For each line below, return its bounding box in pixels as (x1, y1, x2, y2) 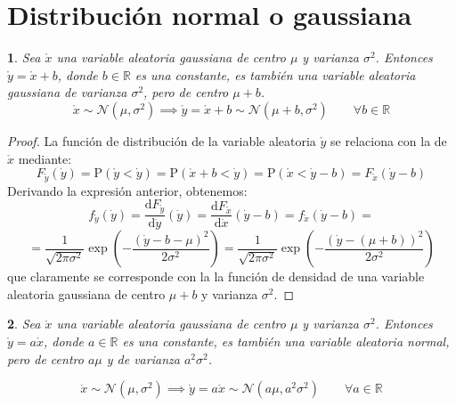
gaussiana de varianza (7, 83, 127, 101)
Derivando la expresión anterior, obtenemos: (7, 181, 248, 199)
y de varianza (106, 349, 180, 368)
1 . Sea (7, 48, 41, 67)
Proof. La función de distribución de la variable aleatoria (7, 131, 316, 150)
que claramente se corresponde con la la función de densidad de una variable (7, 267, 425, 286)
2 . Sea (7, 314, 41, 333)
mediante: (18, 149, 72, 167)
